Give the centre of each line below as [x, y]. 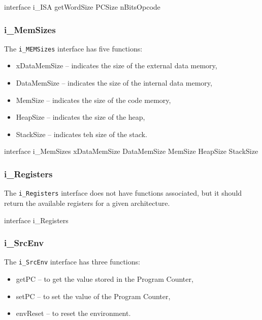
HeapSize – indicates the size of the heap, [80, 117]
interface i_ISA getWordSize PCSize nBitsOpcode [82, 7]
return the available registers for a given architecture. [87, 203]
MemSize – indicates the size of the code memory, [93, 100]
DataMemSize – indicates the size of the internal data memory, [114, 83]
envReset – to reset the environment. [73, 313]
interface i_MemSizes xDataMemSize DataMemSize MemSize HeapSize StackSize [131, 151]
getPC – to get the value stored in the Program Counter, [105, 278]
